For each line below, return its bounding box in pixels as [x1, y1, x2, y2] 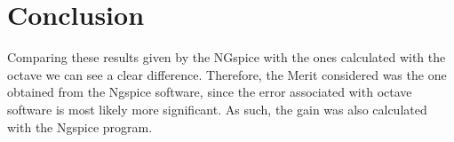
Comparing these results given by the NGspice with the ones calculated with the [7, 48, 446, 67]
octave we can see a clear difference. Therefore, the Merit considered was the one [7, 65, 447, 83]
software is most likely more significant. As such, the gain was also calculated [7, 99, 427, 118]
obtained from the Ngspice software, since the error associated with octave [7, 83, 412, 101]
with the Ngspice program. [7, 117, 153, 136]
